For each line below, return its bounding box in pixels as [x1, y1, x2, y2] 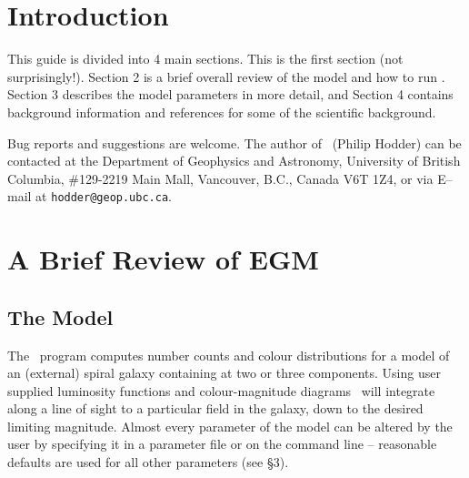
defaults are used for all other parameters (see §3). [7, 453, 289, 472]
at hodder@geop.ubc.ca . [35, 187, 172, 206]
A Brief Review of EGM [7, 240, 319, 278]
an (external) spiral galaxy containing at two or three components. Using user [7, 363, 441, 382]
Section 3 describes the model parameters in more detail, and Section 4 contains [7, 85, 454, 104]
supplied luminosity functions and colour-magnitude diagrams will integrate [7, 381, 435, 400]
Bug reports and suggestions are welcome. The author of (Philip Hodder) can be [7, 133, 462, 152]
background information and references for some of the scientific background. [7, 102, 436, 121]
